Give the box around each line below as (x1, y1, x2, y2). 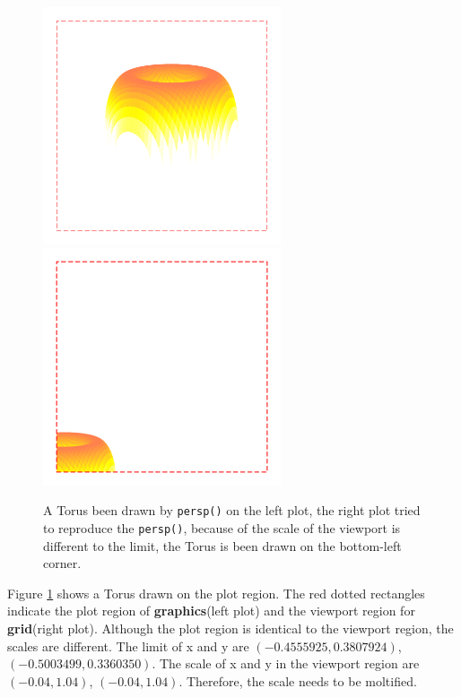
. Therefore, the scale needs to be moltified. (178, 671, 417, 690)
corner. (43, 554, 82, 572)
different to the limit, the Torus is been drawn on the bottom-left (43, 536, 402, 555)
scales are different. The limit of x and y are (7, 636, 249, 655)
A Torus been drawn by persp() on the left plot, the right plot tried (43, 501, 421, 520)
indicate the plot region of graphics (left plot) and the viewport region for (7, 601, 415, 620)
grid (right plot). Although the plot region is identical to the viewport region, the (7, 619, 454, 637)
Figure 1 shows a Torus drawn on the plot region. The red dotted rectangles (7, 583, 425, 602)
